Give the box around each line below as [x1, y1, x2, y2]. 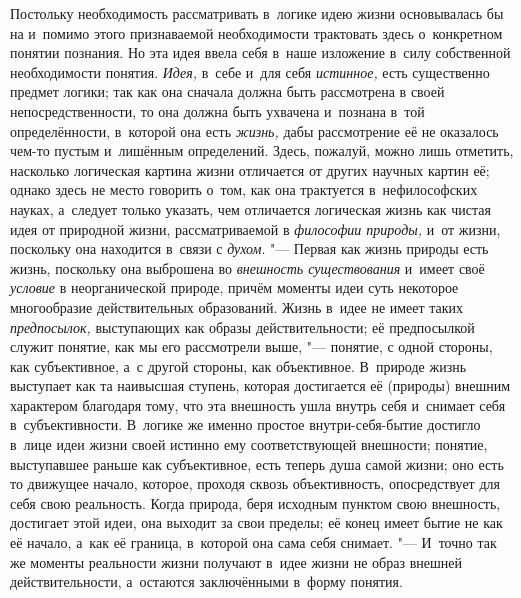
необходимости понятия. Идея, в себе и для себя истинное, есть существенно [10, 61, 490, 82]
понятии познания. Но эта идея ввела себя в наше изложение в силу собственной [10, 42, 511, 63]
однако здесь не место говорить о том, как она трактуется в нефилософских [10, 179, 478, 200]
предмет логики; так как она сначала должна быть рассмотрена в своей [10, 81, 445, 102]
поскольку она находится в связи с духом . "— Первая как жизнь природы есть [10, 238, 489, 259]
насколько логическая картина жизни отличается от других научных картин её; [10, 159, 490, 180]
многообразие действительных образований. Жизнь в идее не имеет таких [10, 296, 464, 317]
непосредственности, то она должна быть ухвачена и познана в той [10, 100, 425, 121]
